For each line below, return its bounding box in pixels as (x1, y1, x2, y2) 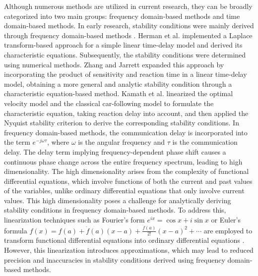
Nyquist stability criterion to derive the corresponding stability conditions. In (4, 117, 239, 128)
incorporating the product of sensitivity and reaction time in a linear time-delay (4, 69, 247, 79)
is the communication (172, 137, 238, 147)
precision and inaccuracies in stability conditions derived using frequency (4, 254, 225, 265)
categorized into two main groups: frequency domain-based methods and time (4, 10, 240, 21)
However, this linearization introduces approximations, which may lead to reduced (4, 245, 254, 255)
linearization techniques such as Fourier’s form (4, 215, 145, 225)
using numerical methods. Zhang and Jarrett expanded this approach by (4, 59, 224, 69)
